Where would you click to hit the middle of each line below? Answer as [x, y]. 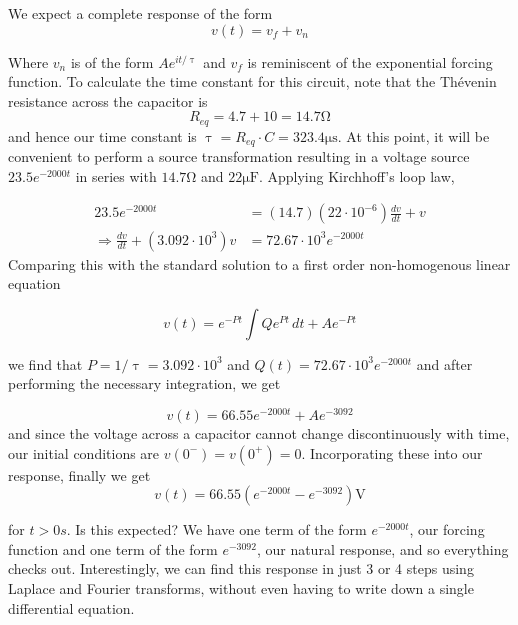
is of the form [112, 61]
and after [444, 363]
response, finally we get [79, 474]
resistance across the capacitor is [108, 100]
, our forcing [447, 529]
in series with [116, 175]
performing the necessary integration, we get [144, 383]
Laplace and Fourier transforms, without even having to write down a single [241, 587]
